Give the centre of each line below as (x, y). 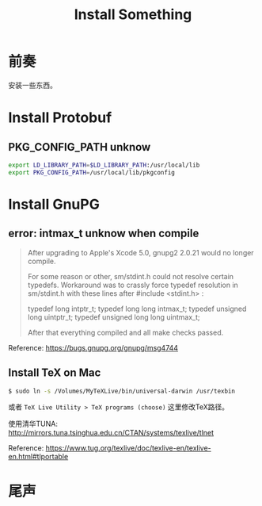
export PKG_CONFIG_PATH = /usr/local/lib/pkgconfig (92, 172)
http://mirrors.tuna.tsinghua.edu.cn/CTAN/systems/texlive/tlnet (111, 433)
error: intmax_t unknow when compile (104, 234)
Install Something (133, 15)
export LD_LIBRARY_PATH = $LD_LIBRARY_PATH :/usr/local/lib (104, 165)
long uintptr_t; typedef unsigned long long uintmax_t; (114, 317)
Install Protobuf (60, 118)
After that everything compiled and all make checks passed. (125, 332)
